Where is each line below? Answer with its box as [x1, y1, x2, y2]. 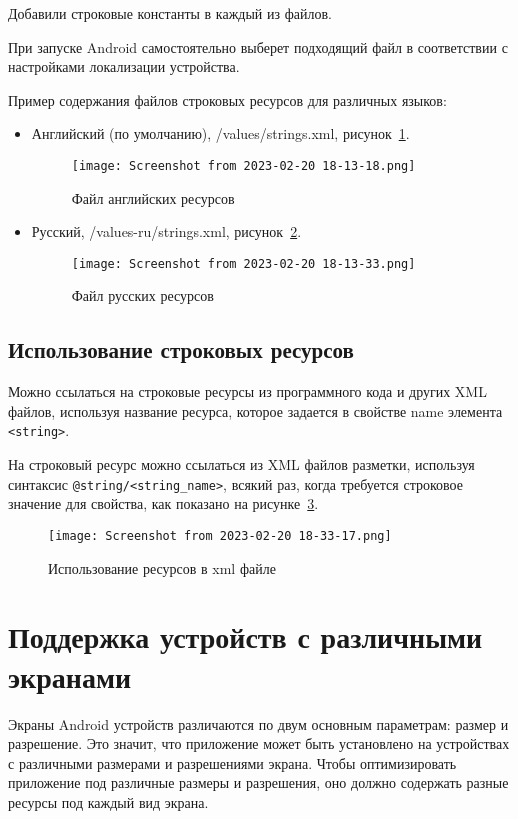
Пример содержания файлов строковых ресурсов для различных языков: [8, 89, 447, 110]
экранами [8, 655, 132, 696]
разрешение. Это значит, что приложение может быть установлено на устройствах [8, 733, 510, 754]
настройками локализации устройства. [8, 56, 240, 77]
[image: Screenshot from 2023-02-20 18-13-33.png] [71, 256, 416, 271]
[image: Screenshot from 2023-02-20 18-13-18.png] [71, 158, 416, 173]
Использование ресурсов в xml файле [48, 557, 276, 578]
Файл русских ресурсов [71, 285, 214, 306]
